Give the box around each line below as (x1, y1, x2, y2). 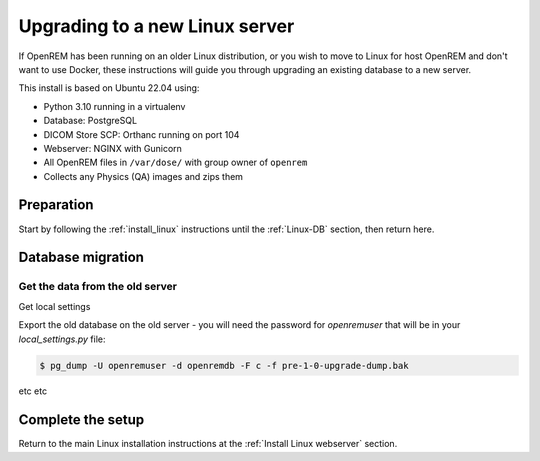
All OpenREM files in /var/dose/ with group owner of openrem (43, 156, 308, 169)
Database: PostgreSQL (43, 115, 138, 127)
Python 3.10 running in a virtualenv (43, 100, 186, 112)
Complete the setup (18, 411, 145, 429)
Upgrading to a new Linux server (18, 15, 295, 37)
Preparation (18, 196, 94, 214)
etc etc (18, 385, 48, 397)
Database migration (18, 249, 145, 266)
